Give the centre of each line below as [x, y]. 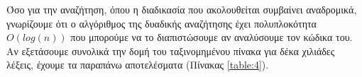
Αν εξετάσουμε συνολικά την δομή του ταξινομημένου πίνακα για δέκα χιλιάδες [171, 51]
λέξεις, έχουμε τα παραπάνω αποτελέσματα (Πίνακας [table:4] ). [138, 65]
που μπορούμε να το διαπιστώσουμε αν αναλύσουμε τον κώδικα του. [212, 37]
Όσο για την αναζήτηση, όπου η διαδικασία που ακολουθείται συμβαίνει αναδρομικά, [182, 9]
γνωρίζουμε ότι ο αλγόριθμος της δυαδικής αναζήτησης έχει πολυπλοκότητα [161, 23]
